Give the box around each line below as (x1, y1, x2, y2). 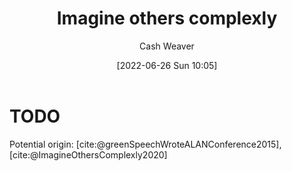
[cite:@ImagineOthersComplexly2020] (9, 148, 168, 161)
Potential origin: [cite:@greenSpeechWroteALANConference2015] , (9, 138, 282, 150)
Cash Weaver (139, 40, 195, 52)
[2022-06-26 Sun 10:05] (116, 59, 218, 71)
